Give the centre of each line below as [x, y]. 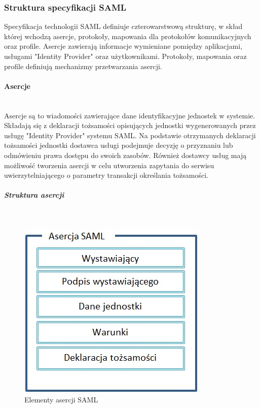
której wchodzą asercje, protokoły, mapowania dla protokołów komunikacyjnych [128, 36]
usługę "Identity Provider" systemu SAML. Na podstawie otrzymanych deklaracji [130, 135]
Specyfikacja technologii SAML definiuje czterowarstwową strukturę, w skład [123, 26]
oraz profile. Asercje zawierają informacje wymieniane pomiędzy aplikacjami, [123, 46]
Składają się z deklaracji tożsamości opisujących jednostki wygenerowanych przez [130, 125]
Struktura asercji [34, 195]
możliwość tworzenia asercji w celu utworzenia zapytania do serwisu [109, 165]
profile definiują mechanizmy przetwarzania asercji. [83, 66]
